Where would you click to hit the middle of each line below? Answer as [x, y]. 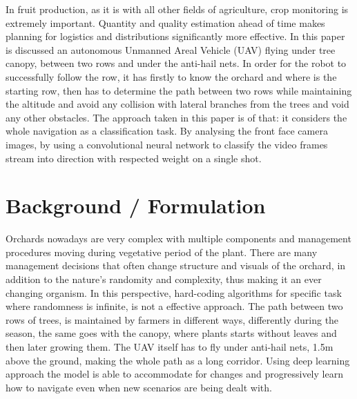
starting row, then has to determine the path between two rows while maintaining [179, 90]
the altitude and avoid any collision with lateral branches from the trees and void [177, 104]
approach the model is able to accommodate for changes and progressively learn [174, 374]
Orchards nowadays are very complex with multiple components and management [178, 239]
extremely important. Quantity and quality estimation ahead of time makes [165, 22]
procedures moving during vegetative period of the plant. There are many [162, 252]
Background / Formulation [136, 205]
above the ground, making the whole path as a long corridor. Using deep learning [178, 360]
